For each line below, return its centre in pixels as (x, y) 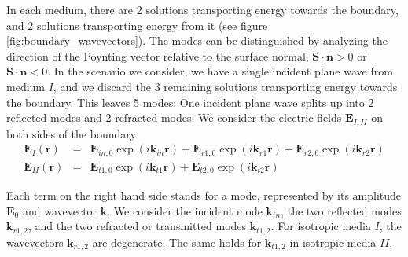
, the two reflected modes (341, 210)
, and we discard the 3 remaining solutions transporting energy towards (225, 86)
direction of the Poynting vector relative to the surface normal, (158, 55)
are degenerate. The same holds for (177, 242)
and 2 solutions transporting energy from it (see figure (137, 25)
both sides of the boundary (72, 133)
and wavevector (60, 210)
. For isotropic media (321, 226)
